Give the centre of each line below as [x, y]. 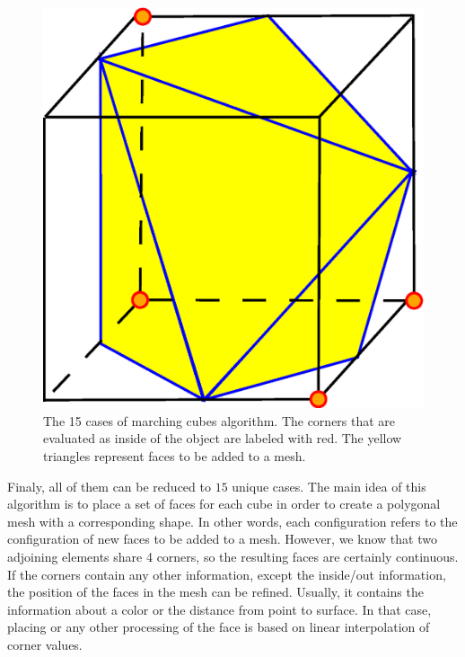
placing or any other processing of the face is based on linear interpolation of [219, 627]
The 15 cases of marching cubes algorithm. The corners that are [219, 420]
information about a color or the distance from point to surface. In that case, [219, 609]
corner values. [45, 644]
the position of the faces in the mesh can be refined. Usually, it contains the [215, 592]
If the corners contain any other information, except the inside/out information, [227, 574]
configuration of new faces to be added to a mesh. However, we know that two [222, 539]
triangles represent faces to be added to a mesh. [175, 456]
